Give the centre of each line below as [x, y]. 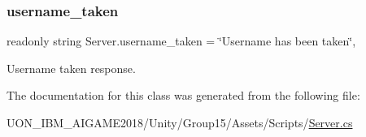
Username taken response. [71, 68]
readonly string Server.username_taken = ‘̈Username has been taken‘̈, [181, 41]
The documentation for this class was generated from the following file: [183, 95]
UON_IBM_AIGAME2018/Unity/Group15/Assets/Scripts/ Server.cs [180, 122]
